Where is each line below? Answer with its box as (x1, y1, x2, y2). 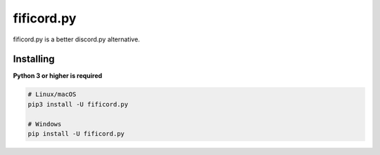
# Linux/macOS (27, 90, 77, 98)
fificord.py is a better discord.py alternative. (13, 35, 140, 43)
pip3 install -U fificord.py (27, 100, 129, 108)
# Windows (27, 120, 62, 128)
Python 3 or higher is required (13, 72, 103, 80)
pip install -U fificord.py (27, 130, 125, 137)
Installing (13, 53, 56, 65)
